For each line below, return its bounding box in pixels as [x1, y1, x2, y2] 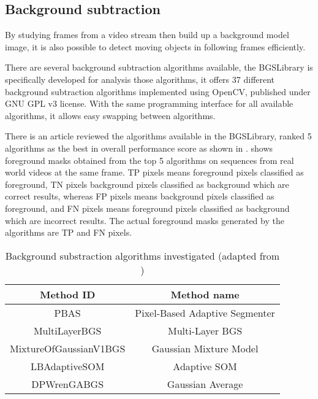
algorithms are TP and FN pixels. [5, 226, 132, 239]
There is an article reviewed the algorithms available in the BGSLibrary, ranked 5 [5, 130, 312, 142]
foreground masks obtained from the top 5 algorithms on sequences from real [5, 153, 294, 166]
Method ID [39, 287, 96, 301]
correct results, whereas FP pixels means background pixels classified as [5, 190, 274, 203]
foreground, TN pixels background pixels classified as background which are [5, 177, 289, 190]
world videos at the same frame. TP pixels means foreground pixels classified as [5, 166, 304, 179]
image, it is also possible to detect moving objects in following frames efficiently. [5, 40, 306, 53]
